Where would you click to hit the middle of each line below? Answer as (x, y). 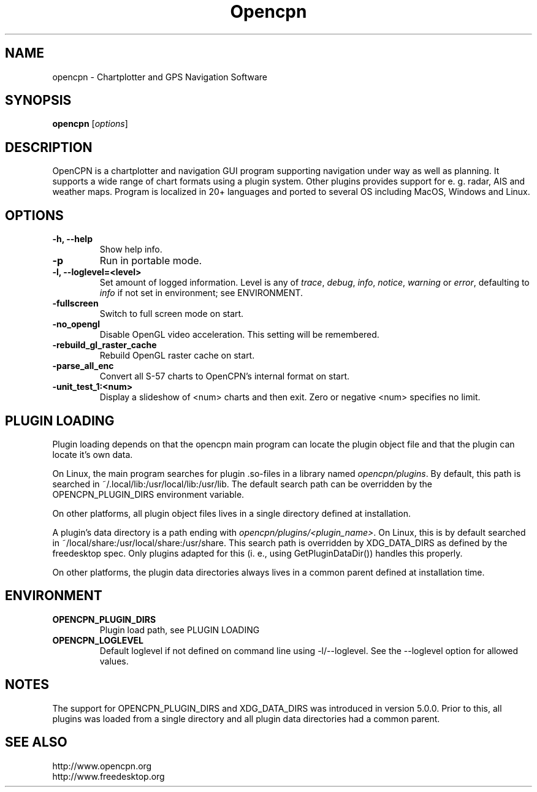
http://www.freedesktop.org (109, 776)
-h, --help (72, 239)
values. (114, 661)
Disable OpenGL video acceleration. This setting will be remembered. (239, 335)
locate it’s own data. (93, 454)
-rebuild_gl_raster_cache (105, 345)
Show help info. (131, 249)
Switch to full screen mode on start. (172, 314)
